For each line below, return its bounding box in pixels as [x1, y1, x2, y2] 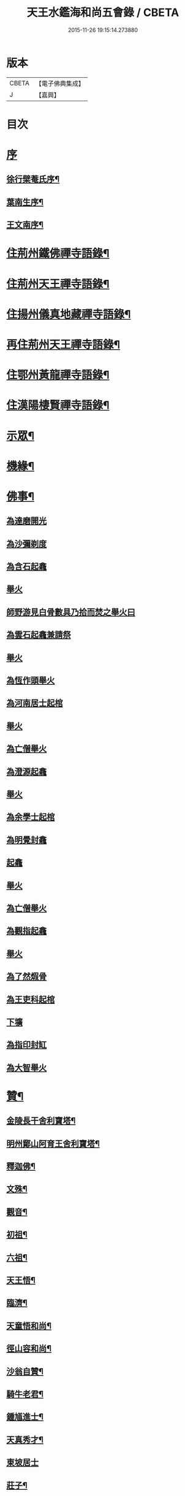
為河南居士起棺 [6, 698, 63, 709]
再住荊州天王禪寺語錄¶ [6, 337, 121, 352]
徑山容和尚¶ [6, 1343, 52, 1354]
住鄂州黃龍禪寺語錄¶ [6, 368, 110, 382]
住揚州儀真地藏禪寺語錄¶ [6, 307, 131, 321]
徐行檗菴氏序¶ [6, 174, 60, 185]
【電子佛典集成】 [35, 79, 85, 88]
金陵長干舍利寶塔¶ [6, 1116, 76, 1126]
